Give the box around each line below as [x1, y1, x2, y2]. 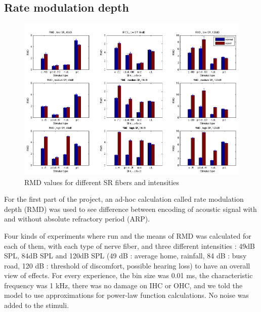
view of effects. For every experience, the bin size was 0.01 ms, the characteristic [4, 270, 253, 281]
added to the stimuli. [4, 300, 69, 310]
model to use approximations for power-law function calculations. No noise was [4, 290, 249, 300]
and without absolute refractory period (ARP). [4, 213, 150, 224]
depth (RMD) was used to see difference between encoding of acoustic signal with [4, 203, 257, 214]
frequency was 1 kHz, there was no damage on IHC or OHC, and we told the [4, 280, 243, 290]
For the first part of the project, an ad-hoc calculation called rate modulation [4, 194, 244, 204]
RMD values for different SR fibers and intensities [24, 176, 179, 187]
